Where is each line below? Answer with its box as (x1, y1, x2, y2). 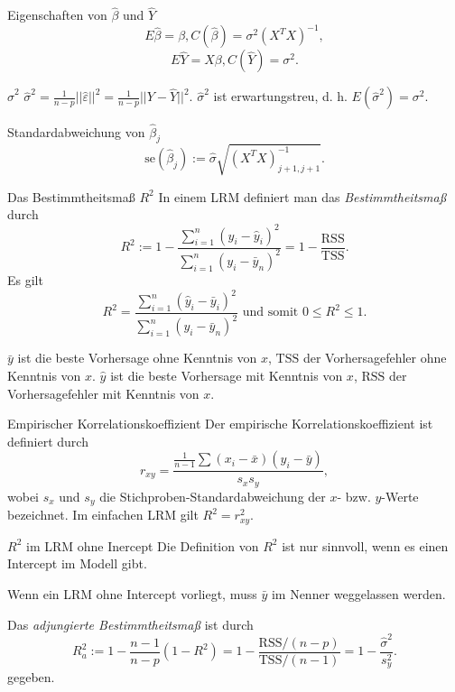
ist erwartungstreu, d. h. (213, 87, 348, 106)
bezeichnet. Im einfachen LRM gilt (7, 505, 199, 524)
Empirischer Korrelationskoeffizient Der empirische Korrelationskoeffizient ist (7, 414, 433, 433)
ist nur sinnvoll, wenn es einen (282, 536, 449, 555)
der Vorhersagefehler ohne (302, 348, 447, 367)
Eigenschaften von (7, 5, 107, 24)
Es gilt (7, 270, 43, 289)
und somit (242, 306, 299, 319)
